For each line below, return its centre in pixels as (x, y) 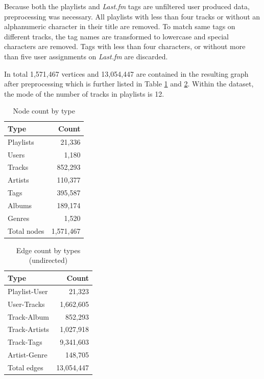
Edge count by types (48, 250)
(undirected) (48, 260)
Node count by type (44, 111)
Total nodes (26, 230)
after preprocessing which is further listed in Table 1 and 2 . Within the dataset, (129, 84)
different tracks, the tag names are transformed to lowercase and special (117, 36)
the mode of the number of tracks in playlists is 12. (84, 93)
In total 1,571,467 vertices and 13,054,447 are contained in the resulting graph (126, 73)
